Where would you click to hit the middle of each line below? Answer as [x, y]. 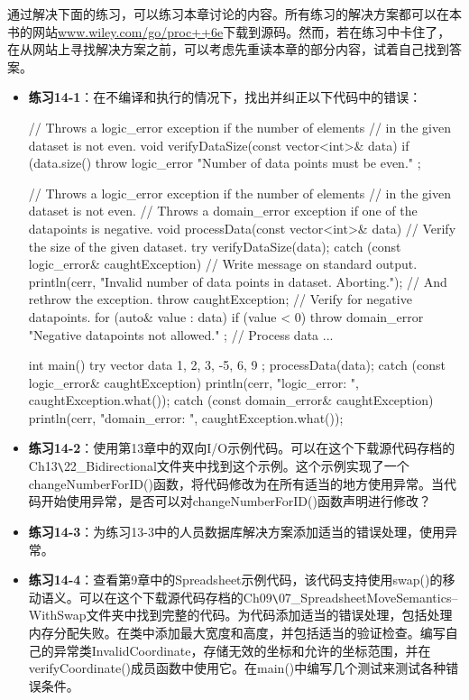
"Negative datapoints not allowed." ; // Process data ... [181, 334]
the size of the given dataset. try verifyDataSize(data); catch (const [215, 246]
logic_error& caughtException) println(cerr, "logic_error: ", [193, 382]
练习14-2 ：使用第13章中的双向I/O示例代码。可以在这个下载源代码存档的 [242, 448]
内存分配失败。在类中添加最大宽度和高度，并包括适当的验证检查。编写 [237, 632]
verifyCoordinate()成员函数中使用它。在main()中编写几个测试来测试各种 [237, 668]
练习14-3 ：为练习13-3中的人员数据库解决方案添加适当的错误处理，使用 [236, 531]
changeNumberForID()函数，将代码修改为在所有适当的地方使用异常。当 [236, 483]
